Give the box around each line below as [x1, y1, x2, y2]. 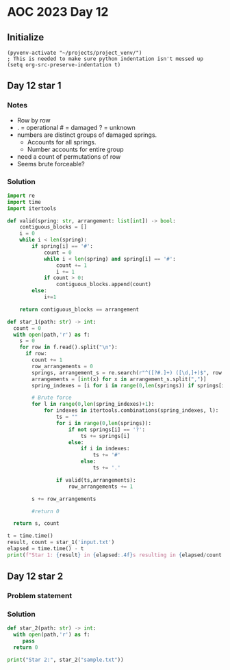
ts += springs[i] [80, 433, 130, 439]
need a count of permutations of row [16, 152, 121, 161]
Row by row [16, 116, 51, 124]
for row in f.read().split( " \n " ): [19, 344, 118, 351]
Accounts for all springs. [27, 138, 97, 146]
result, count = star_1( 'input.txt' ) [7, 539, 115, 546]
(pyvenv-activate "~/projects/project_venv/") [7, 49, 142, 56]
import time [7, 198, 41, 205]
